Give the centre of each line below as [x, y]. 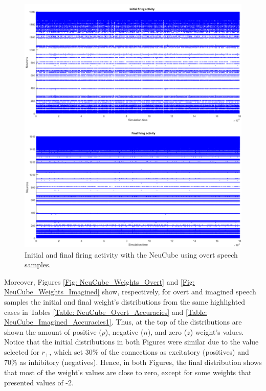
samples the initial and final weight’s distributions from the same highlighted [125, 302]
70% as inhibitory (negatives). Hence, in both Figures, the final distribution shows [133, 362]
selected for [22, 352]
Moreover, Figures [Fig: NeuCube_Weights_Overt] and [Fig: [99, 281]
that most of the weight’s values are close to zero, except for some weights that [128, 372]
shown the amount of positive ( [53, 331]
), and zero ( [167, 331]
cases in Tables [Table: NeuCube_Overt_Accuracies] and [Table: [106, 312]
